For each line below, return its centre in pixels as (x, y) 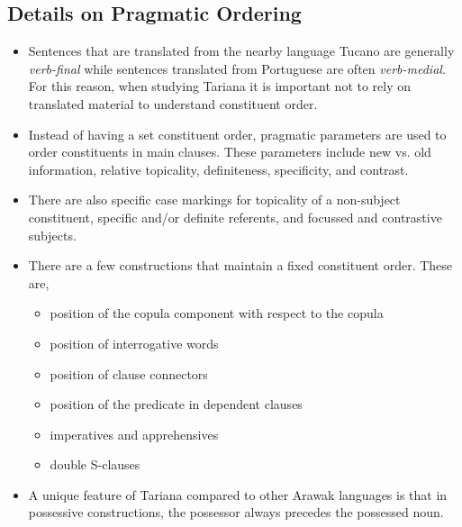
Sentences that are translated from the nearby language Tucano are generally (241, 51)
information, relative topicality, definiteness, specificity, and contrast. (218, 169)
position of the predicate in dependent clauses (176, 404)
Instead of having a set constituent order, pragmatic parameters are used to (237, 134)
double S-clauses (95, 464)
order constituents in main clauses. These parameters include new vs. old (230, 152)
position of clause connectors (129, 373)
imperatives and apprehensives (134, 434)
